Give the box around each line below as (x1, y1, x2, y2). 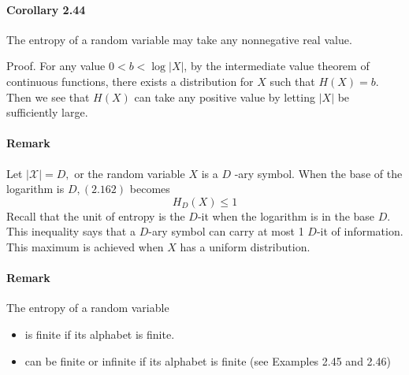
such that (270, 72, 315, 89)
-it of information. (316, 223, 403, 239)
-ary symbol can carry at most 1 (148, 223, 304, 239)
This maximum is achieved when (6, 238, 164, 254)
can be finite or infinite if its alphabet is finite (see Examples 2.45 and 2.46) (24, 352, 391, 369)
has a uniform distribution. (180, 238, 310, 254)
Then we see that (6, 88, 90, 105)
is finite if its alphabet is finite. (24, 325, 175, 342)
